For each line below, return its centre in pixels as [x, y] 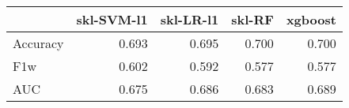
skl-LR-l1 [190, 19]
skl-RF [252, 19]
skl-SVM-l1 [112, 19]
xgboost [311, 19]
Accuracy [38, 43]
